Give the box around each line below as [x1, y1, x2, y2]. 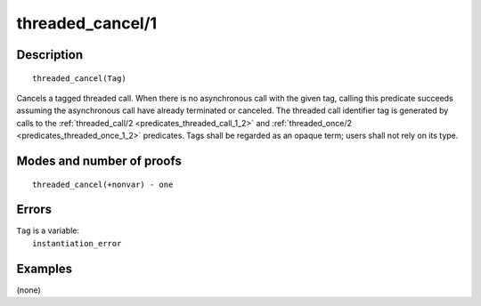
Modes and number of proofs [16, 153, 182, 168]
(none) [16, 285, 42, 295]
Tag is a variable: [16, 225, 80, 236]
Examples [16, 261, 73, 276]
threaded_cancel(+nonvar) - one [32, 179, 174, 189]
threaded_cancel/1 [16, 13, 158, 33]
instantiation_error [32, 238, 122, 248]
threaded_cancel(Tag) [32, 73, 126, 84]
